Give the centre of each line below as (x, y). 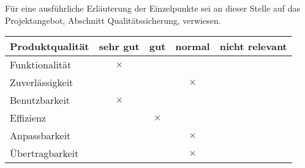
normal (193, 46)
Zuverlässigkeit (42, 82)
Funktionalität (41, 65)
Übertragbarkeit (44, 153)
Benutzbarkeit (40, 100)
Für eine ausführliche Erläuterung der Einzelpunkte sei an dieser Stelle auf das (152, 8)
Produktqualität (50, 46)
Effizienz (28, 118)
